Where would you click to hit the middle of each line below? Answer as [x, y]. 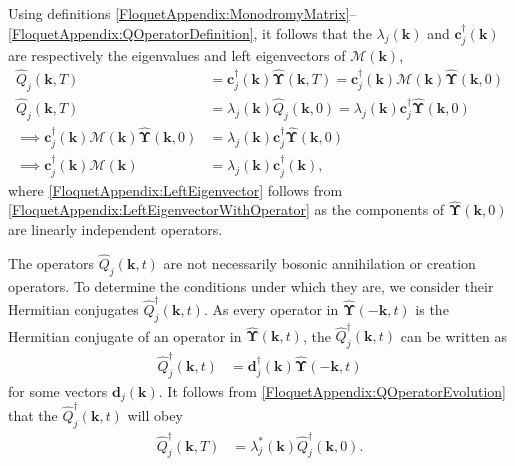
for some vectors [58, 390]
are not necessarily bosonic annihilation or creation [319, 262]
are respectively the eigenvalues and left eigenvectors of [177, 55]
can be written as [454, 335]
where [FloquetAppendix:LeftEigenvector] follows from [175, 189]
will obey [155, 415]
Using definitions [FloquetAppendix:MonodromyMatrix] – [182, 13]
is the [432, 308]
